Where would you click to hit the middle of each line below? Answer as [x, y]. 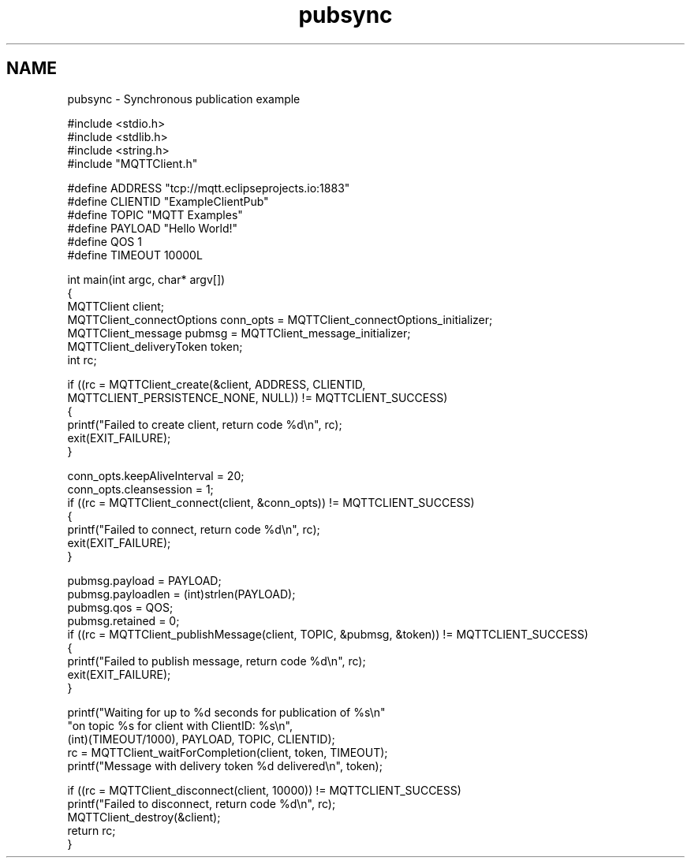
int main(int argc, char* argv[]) [146, 279]
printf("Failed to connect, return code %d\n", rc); [194, 529]
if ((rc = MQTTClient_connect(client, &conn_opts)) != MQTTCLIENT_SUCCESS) [271, 502]
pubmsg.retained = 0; [123, 620]
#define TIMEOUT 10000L [135, 255]
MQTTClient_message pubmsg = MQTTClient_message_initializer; [239, 333]
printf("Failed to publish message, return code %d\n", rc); [217, 661]
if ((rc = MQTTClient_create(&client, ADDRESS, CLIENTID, [217, 384]
